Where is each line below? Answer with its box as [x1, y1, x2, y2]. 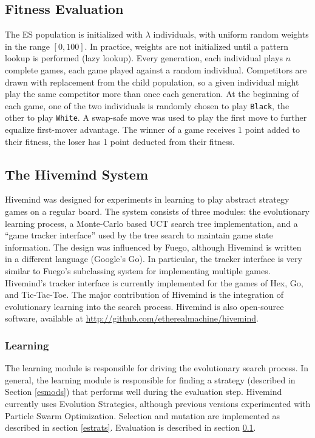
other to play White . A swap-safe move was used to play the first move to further [5, 111, 307, 124]
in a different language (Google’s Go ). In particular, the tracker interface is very [5, 252, 302, 265]
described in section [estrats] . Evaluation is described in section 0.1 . [5, 421, 256, 434]
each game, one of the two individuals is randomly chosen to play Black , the [5, 99, 290, 112]
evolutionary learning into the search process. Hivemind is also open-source [5, 300, 284, 312]
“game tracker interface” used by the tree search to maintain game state [5, 229, 273, 241]
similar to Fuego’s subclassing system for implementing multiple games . [5, 264, 271, 277]
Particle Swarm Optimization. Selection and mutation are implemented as [5, 409, 280, 422]
